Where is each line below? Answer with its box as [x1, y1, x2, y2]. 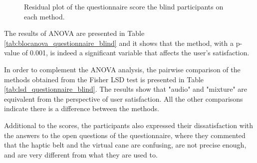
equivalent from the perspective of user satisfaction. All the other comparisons [4, 93, 243, 104]
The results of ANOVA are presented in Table [4, 28, 145, 38]
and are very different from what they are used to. [4, 149, 158, 160]
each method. [24, 11, 65, 21]
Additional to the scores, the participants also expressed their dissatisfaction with [4, 120, 254, 130]
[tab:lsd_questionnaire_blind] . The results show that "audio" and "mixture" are [4, 84, 248, 94]
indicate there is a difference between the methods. [4, 103, 159, 114]
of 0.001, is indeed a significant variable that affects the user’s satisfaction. [22, 47, 250, 58]
